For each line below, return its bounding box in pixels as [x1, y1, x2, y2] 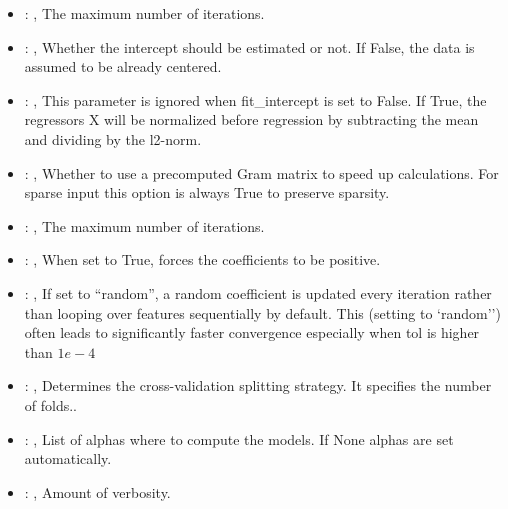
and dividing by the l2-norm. [24, 128, 202, 149]
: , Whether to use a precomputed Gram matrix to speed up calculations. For [24, 162, 499, 183]
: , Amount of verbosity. [24, 481, 171, 502]
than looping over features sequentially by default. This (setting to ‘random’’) [24, 302, 501, 323]
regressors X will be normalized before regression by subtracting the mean [24, 109, 479, 130]
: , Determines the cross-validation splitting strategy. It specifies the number [24, 375, 492, 396]
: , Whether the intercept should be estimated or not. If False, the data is [24, 36, 475, 57]
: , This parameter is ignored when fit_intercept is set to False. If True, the [24, 89, 487, 110]
